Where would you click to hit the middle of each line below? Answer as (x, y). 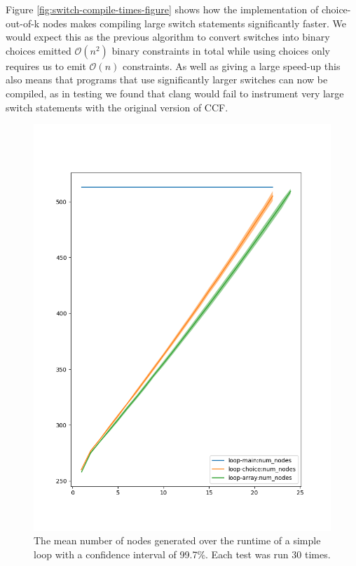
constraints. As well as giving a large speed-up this (231, 65)
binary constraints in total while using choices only (221, 50)
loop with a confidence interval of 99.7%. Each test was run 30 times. (182, 554)
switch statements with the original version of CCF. (117, 107)
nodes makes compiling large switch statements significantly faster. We (194, 23)
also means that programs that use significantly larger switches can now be (167, 80)
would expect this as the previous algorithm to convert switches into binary (168, 37)
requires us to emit (46, 65)
